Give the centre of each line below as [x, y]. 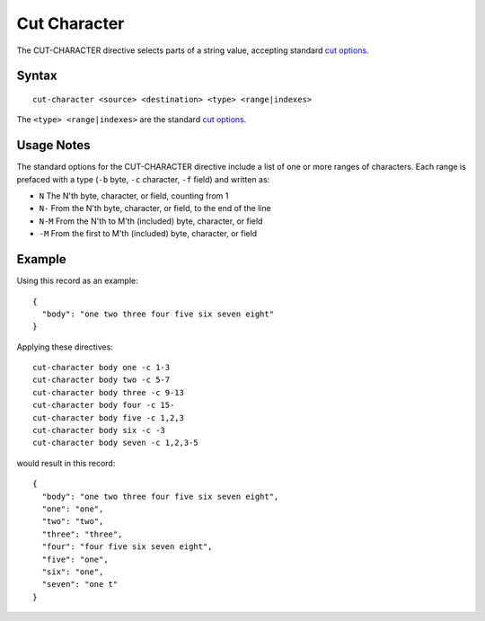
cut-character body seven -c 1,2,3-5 [116, 443]
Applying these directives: [65, 347]
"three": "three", [82, 534]
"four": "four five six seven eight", [127, 547]
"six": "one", [73, 572]
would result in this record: [66, 463]
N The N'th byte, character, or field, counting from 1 [134, 196]
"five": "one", [75, 559]
